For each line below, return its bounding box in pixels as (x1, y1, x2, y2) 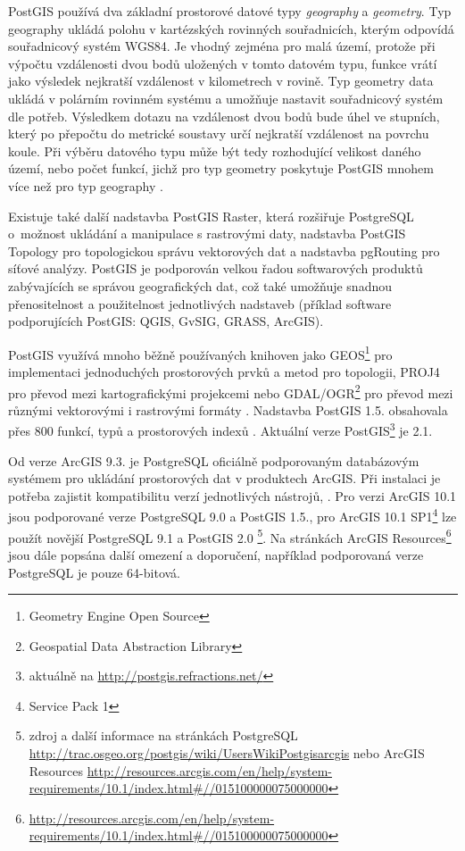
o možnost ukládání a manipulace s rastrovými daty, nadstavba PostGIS (8, 224, 406, 243)
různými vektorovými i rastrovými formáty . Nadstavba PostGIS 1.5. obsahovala (8, 400, 448, 419)
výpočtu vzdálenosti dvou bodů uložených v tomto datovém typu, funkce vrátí (8, 54, 437, 72)
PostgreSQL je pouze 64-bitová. (8, 563, 181, 581)
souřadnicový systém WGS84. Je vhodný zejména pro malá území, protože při (8, 37, 436, 55)
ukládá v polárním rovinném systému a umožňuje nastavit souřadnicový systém (8, 88, 444, 107)
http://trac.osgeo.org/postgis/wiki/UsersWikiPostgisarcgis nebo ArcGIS (29, 744, 425, 763)
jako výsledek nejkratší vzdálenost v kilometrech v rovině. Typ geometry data (8, 71, 434, 90)
